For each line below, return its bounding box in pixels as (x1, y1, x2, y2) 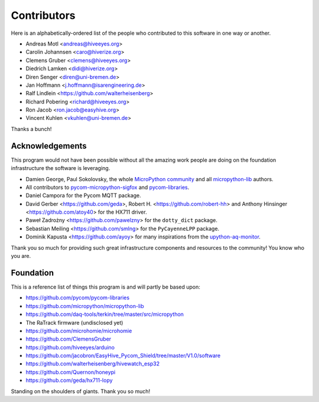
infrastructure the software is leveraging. (11, 165, 110, 172)
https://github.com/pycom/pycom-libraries (25, 294, 130, 301)
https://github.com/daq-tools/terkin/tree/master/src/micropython (25, 311, 184, 318)
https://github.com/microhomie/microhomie (25, 327, 132, 334)
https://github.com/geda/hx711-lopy (25, 377, 113, 384)
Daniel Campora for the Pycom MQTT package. (25, 192, 141, 199)
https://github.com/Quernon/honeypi (25, 368, 116, 375)
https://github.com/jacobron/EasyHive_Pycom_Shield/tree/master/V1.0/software (25, 352, 221, 359)
